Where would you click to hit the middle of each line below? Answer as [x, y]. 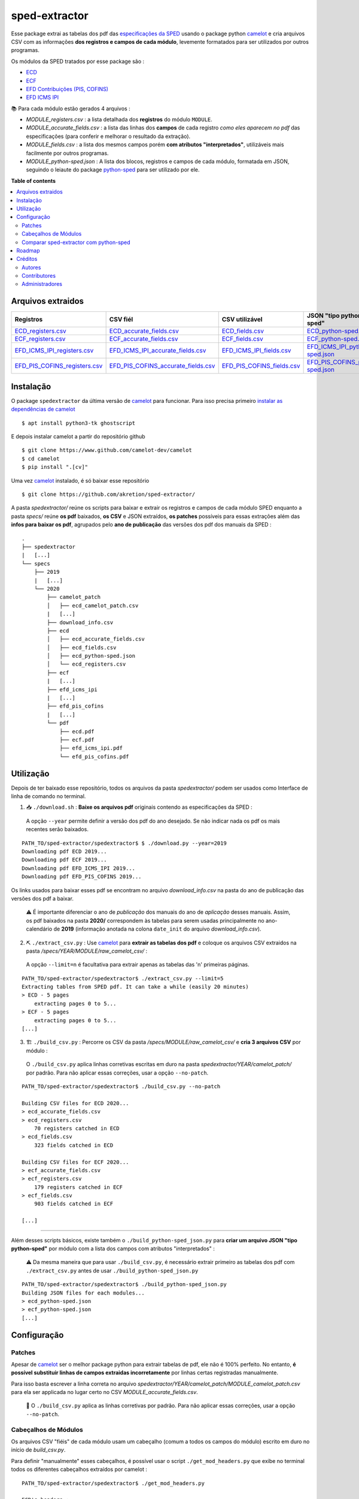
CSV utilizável [242, 320]
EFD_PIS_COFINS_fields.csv [261, 366]
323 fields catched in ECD [74, 1145]
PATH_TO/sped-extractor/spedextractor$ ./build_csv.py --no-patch [121, 1086]
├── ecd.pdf [77, 731]
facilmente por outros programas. [67, 153]
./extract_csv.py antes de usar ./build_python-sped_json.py [112, 1271]
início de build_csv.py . [38, 1450]
